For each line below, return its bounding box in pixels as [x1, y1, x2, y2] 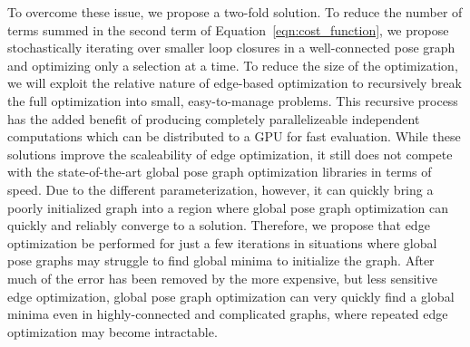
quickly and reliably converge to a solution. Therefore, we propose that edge [7, 216, 430, 235]
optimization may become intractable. [7, 322, 218, 341]
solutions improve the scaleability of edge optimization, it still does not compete [7, 144, 453, 163]
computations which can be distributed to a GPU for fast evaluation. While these [7, 127, 461, 146]
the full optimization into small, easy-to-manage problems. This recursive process [7, 91, 458, 110]
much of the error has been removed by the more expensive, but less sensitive [7, 268, 437, 287]
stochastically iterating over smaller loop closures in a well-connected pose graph [7, 38, 455, 57]
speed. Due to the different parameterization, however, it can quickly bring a [7, 179, 434, 198]
